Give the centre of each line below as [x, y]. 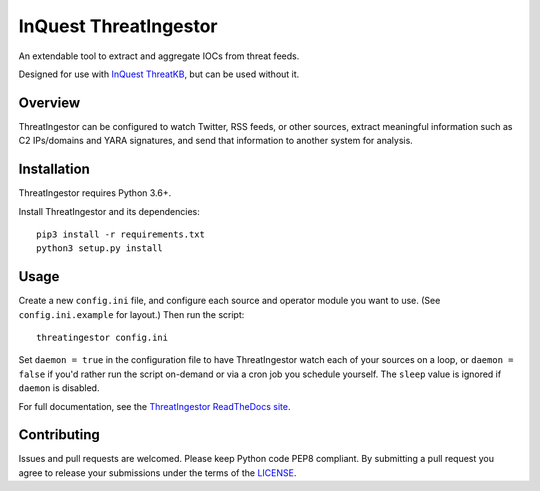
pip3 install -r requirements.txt [120, 234]
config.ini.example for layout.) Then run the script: [131, 314]
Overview [49, 102]
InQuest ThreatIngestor [118, 26]
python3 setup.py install [100, 248]
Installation [54, 169]
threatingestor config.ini [102, 337]
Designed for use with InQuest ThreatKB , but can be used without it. [159, 74]
